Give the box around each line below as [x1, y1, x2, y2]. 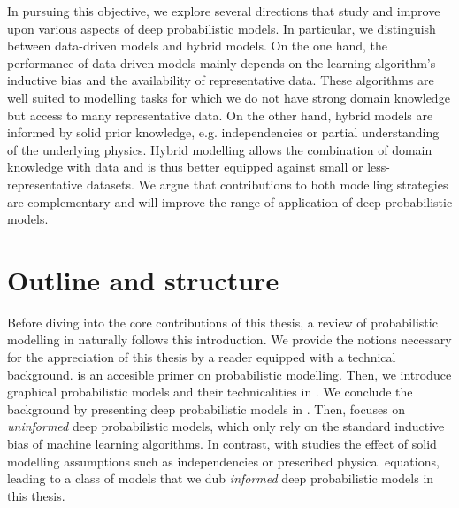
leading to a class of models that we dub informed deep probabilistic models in [7, 469, 434, 488]
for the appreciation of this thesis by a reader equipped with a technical [7, 348, 396, 366]
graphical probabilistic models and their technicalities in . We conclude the [7, 382, 413, 401]
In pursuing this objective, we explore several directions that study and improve [7, 2, 440, 19]
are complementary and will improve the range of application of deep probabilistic [7, 192, 453, 211]
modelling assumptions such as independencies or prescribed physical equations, [7, 451, 440, 470]
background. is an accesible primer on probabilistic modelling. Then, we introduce [7, 365, 452, 383]
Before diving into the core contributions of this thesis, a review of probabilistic [7, 312, 438, 331]
